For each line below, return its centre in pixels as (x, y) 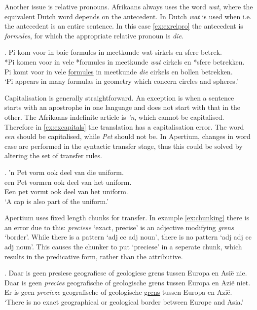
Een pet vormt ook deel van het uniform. (66, 191)
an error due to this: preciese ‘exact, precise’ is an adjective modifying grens (119, 227)
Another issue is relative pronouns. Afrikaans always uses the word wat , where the (129, 6)
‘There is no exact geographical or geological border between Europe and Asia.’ (124, 302)
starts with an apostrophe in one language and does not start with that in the (123, 107)
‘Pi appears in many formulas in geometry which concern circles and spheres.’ (121, 81)
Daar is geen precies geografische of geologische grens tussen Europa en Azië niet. (128, 282)
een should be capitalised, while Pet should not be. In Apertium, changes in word (128, 136)
